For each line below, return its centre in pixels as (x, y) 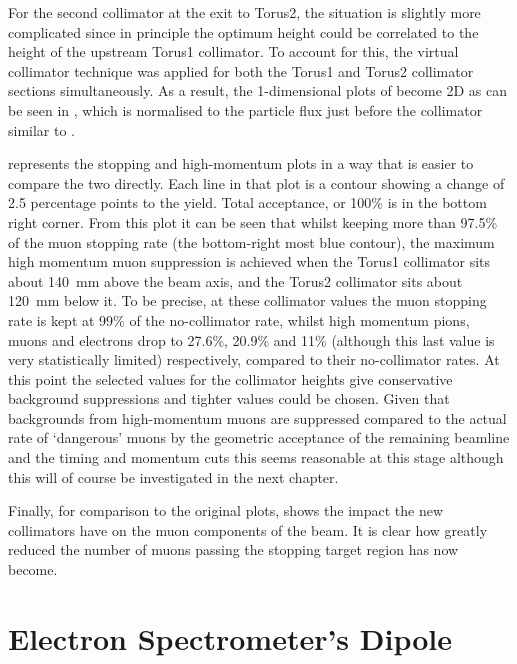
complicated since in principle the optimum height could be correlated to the (243, 31)
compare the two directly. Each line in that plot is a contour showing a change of (256, 182)
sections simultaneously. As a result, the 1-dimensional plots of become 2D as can (258, 90)
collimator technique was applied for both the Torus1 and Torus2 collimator (241, 70)
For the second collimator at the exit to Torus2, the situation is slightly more (244, 12)
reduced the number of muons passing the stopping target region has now (233, 549)
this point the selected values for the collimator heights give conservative (230, 378)
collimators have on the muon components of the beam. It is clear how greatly (248, 529)
